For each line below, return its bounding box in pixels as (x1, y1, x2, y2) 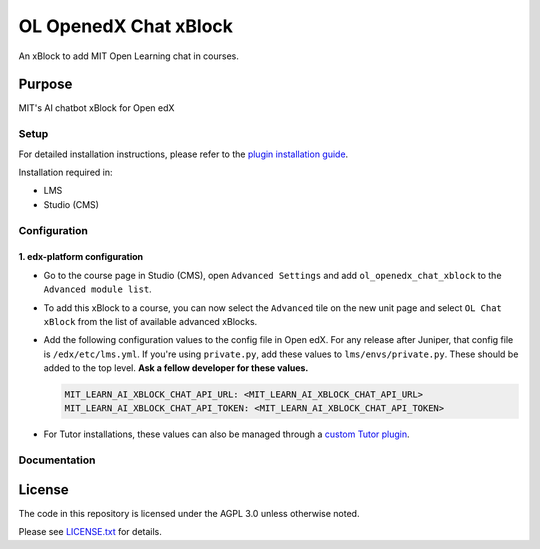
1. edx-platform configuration (18, 251, 144, 263)
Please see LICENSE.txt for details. (18, 526, 162, 538)
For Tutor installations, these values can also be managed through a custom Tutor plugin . (43, 428, 410, 440)
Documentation (18, 453, 96, 467)
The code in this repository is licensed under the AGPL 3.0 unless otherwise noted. (18, 507, 360, 519)
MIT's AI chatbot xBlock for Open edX (18, 102, 175, 114)
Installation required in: (18, 166, 113, 178)
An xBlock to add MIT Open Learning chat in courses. (18, 50, 240, 62)
